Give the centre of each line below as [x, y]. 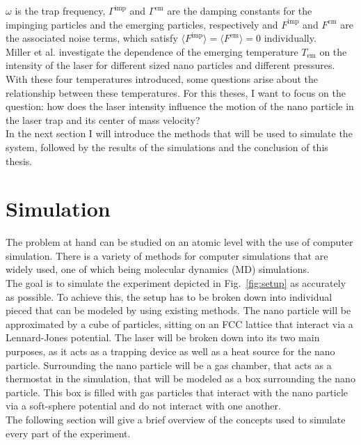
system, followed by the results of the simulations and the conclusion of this [167, 147]
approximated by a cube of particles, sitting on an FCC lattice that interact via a [179, 323]
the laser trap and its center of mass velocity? [103, 119]
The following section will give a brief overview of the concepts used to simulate [176, 419]
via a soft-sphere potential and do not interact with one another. [143, 406]
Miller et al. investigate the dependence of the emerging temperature [152, 51]
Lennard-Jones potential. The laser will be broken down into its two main [163, 337]
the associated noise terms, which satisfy [92, 38]
